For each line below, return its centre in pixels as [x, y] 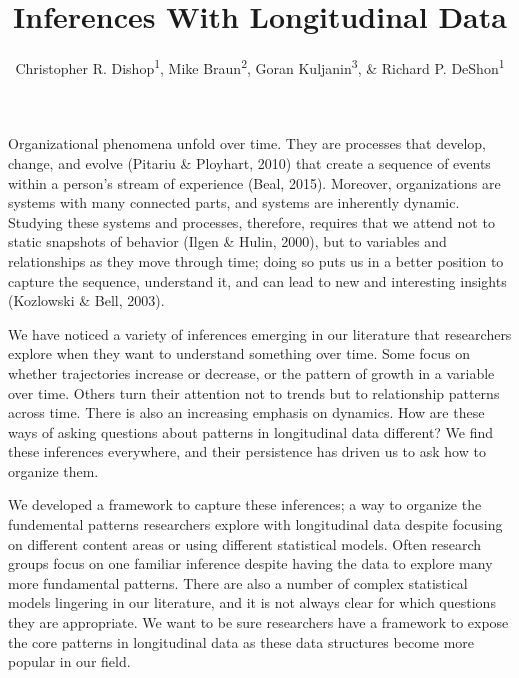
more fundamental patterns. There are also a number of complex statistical [238, 582]
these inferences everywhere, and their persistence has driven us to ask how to [247, 451]
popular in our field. [69, 661]
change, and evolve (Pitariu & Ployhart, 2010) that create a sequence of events [249, 162]
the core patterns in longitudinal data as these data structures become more [241, 641]
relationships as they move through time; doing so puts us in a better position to [256, 260]
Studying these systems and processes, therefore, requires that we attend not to [251, 221]
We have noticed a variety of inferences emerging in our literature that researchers [260, 333]
